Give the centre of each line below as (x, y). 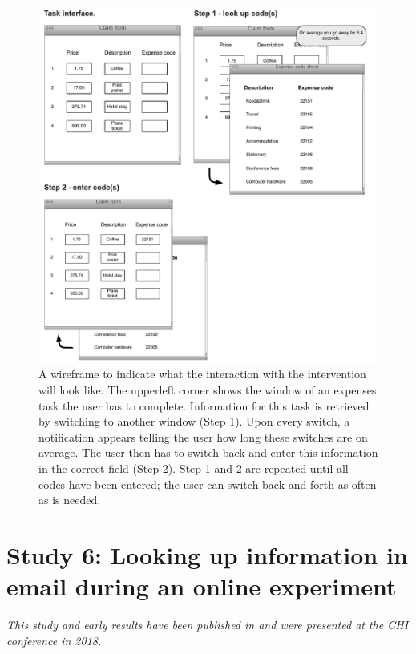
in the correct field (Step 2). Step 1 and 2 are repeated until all (194, 468)
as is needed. (70, 500)
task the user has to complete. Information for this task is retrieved (204, 405)
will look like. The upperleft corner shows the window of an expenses (208, 390)
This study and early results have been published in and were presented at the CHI (208, 625)
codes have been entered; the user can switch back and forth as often (208, 484)
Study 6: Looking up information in (207, 554)
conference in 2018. (54, 640)
